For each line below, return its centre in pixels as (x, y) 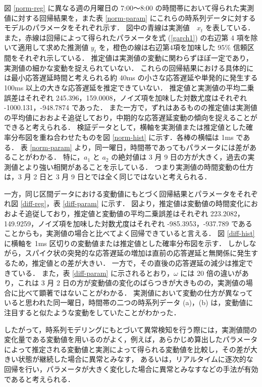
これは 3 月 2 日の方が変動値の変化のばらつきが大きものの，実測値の (132, 283)
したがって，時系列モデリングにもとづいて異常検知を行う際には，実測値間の (131, 329)
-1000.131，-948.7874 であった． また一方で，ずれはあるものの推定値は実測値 (131, 107)
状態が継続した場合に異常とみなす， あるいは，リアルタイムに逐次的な (136, 359)
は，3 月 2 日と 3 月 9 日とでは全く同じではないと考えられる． (108, 177)
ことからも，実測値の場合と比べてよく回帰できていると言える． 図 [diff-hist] (129, 233)
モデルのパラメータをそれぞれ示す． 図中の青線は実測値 (97, 28)
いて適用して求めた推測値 (46, 47)
